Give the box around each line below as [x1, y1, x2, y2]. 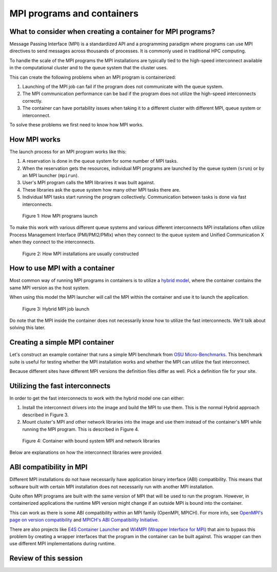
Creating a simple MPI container [9, 338, 114, 347]
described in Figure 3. [22, 411, 69, 418]
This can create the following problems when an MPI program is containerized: [9, 74, 176, 80]
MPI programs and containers [9, 8, 138, 19]
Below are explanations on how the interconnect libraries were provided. [9, 449, 163, 455]
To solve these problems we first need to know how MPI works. [9, 121, 144, 128]
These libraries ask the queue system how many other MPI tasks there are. [22, 186, 181, 193]
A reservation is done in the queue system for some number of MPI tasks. [22, 158, 178, 164]
